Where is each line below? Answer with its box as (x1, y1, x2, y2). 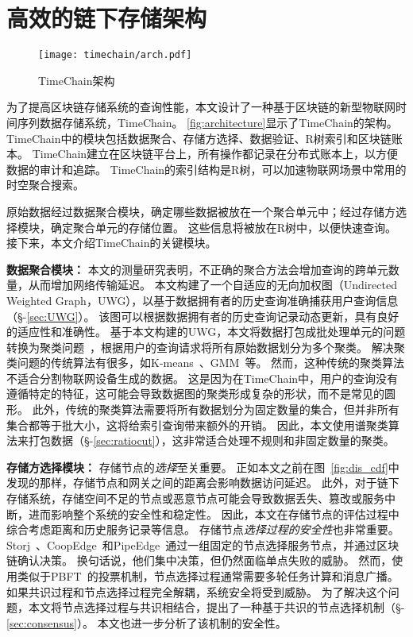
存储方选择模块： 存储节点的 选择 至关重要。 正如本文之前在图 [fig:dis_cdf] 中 (6, 458, 399, 475)
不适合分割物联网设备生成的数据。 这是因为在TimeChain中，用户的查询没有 (6, 369, 399, 386)
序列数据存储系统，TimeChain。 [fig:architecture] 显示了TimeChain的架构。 (17, 114, 398, 130)
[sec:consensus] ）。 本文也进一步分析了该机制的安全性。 (6, 614, 287, 631)
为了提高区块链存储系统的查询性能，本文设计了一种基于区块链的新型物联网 (6, 98, 396, 115)
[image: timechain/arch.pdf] (38, 49, 192, 61)
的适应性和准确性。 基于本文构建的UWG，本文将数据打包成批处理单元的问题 (6, 323, 406, 340)
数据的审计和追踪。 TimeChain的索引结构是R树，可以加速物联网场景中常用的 (6, 160, 407, 177)
